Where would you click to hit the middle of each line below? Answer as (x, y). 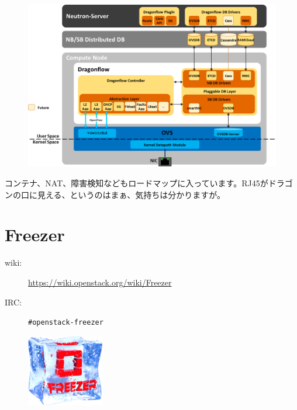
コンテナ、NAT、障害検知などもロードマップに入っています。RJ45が (137, 183)
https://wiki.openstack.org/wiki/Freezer (100, 282)
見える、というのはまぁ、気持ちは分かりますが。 (131, 194)
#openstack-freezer (66, 323)
